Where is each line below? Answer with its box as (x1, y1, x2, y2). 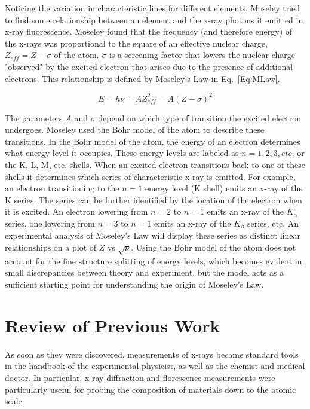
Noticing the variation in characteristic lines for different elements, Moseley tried (5, 2, 300, 14)
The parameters (5, 111, 63, 124)
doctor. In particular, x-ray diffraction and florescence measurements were (5, 371, 275, 383)
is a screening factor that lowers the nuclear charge (109, 48, 296, 61)
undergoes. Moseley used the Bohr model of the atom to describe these (5, 123, 265, 136)
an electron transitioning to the (5, 182, 119, 194)
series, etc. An (247, 217, 299, 229)
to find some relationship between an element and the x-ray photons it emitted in (5, 13, 303, 26)
